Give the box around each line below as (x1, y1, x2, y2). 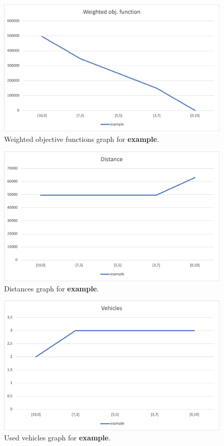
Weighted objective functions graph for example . (4, 133, 159, 144)
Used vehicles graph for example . (4, 432, 111, 443)
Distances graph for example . (4, 283, 99, 293)
